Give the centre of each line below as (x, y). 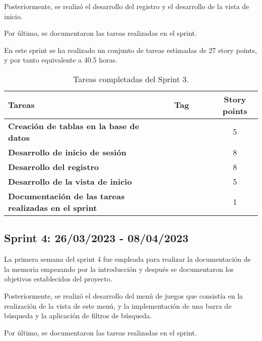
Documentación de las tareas (67, 196)
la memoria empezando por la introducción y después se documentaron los (119, 269)
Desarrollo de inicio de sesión (67, 152)
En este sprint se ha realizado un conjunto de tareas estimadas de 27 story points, (130, 50)
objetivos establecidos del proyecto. (58, 279)
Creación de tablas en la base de (74, 126)
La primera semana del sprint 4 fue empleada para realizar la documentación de (127, 259)
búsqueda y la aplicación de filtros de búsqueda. (78, 316)
